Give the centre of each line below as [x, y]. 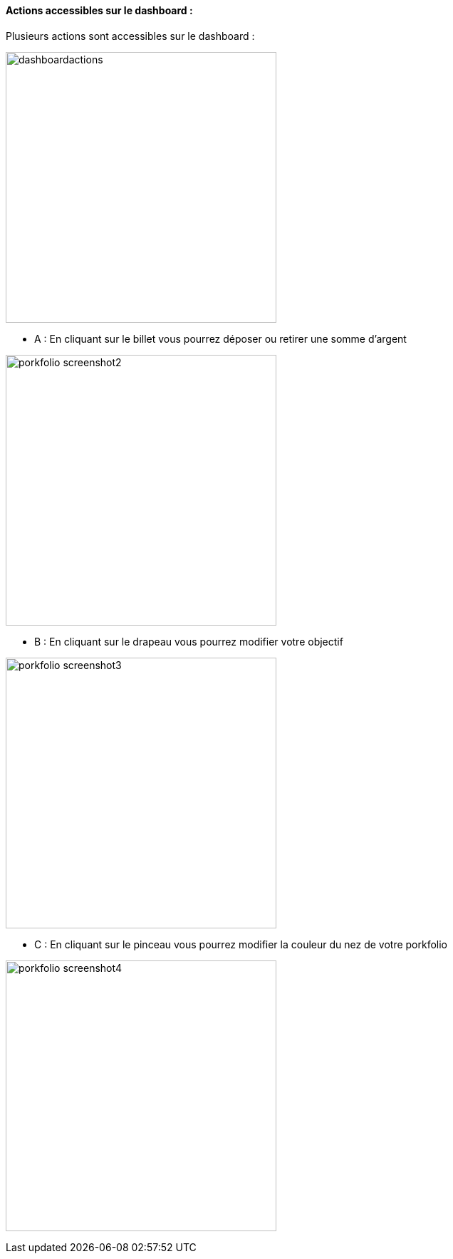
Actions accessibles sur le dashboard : [99, 10]
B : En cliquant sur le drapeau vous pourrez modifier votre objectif [189, 641]
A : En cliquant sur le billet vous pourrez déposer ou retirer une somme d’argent [220, 338]
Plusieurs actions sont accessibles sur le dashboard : [130, 36]
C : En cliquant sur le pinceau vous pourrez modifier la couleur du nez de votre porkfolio [241, 944]
